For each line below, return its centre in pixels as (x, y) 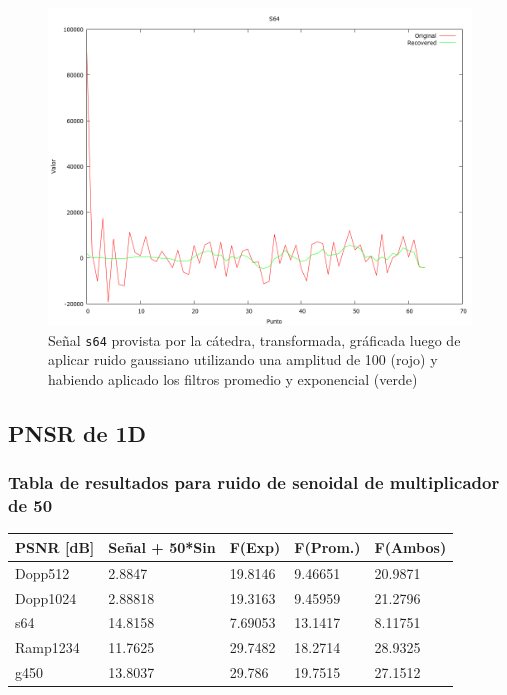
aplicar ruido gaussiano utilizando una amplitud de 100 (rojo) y (243, 359)
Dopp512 (42, 572)
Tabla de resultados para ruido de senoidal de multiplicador (254, 482)
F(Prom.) (327, 546)
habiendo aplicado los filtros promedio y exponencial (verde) (233, 378)
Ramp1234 (47, 647)
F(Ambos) (410, 546)
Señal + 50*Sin (162, 546)
